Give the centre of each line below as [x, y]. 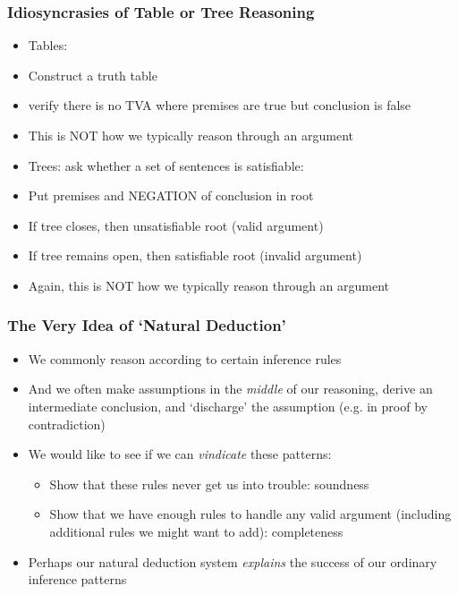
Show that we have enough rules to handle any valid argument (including [250, 514]
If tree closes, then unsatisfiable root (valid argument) [176, 225]
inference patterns [77, 579]
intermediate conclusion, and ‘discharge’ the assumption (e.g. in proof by [228, 406]
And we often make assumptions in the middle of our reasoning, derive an [230, 389]
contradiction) [67, 424]
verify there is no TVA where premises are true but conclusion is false [220, 105]
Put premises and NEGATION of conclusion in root [171, 195]
